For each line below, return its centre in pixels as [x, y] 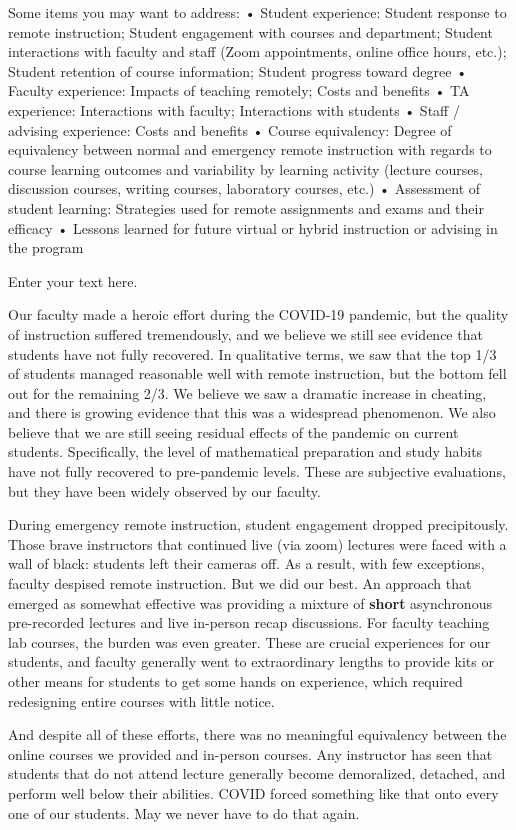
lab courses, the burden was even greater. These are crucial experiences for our [249, 641]
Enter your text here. [73, 280]
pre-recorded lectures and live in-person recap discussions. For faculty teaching [249, 622]
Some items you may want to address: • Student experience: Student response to [257, 12]
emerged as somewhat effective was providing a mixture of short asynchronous [250, 602]
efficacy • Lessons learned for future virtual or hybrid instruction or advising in [253, 227]
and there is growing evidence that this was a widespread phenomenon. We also [252, 412]
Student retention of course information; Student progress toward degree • [238, 70]
